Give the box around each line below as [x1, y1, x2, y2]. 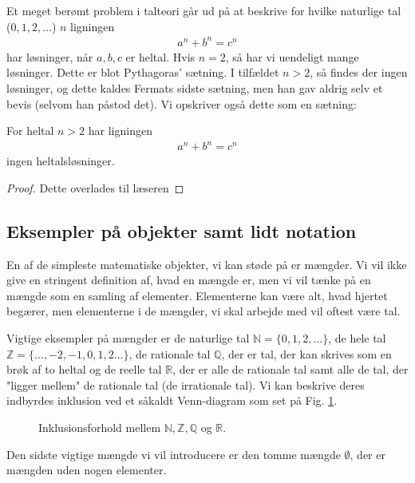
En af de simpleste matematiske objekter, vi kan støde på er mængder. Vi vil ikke [6, 255, 407, 272]
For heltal [6, 122, 54, 139]
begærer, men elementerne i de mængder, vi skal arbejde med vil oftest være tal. [6, 303, 401, 319]
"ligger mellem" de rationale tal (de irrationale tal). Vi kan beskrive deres [6, 376, 365, 393]
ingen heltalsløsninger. [6, 152, 115, 169]
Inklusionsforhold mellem [38, 418, 161, 435]
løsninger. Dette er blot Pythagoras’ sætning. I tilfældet [6, 64, 279, 81]
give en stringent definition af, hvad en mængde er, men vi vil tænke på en [6, 271, 371, 288]
